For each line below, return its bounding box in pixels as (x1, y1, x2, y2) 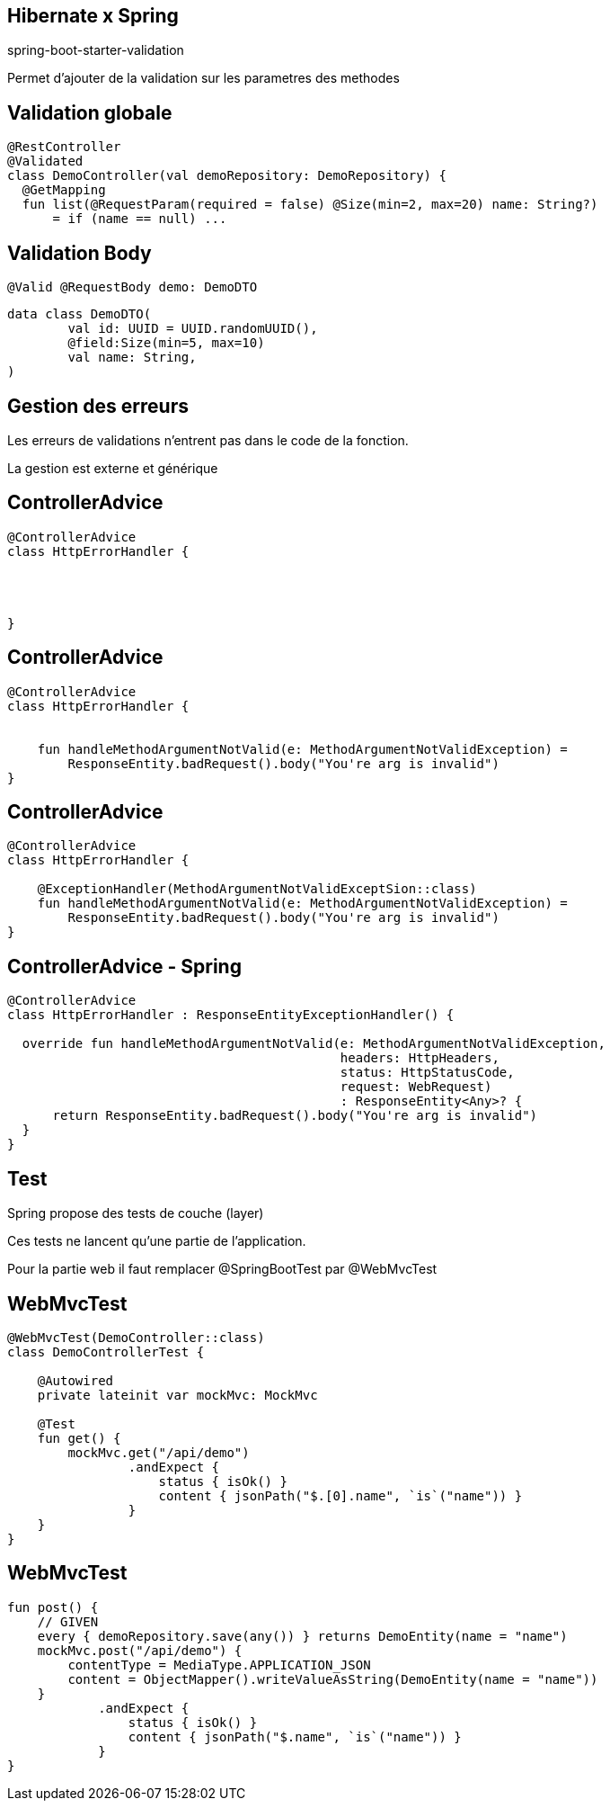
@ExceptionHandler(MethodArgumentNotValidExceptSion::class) (37, 882, 477, 897)
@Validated (7, 154, 84, 169)
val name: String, (67, 350, 197, 365)
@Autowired (37, 1374, 114, 1389)
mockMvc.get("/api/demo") (67, 1446, 250, 1461)
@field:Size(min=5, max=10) (67, 336, 265, 351)
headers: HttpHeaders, (340, 1051, 499, 1066)
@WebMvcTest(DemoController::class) (7, 1330, 265, 1346)
